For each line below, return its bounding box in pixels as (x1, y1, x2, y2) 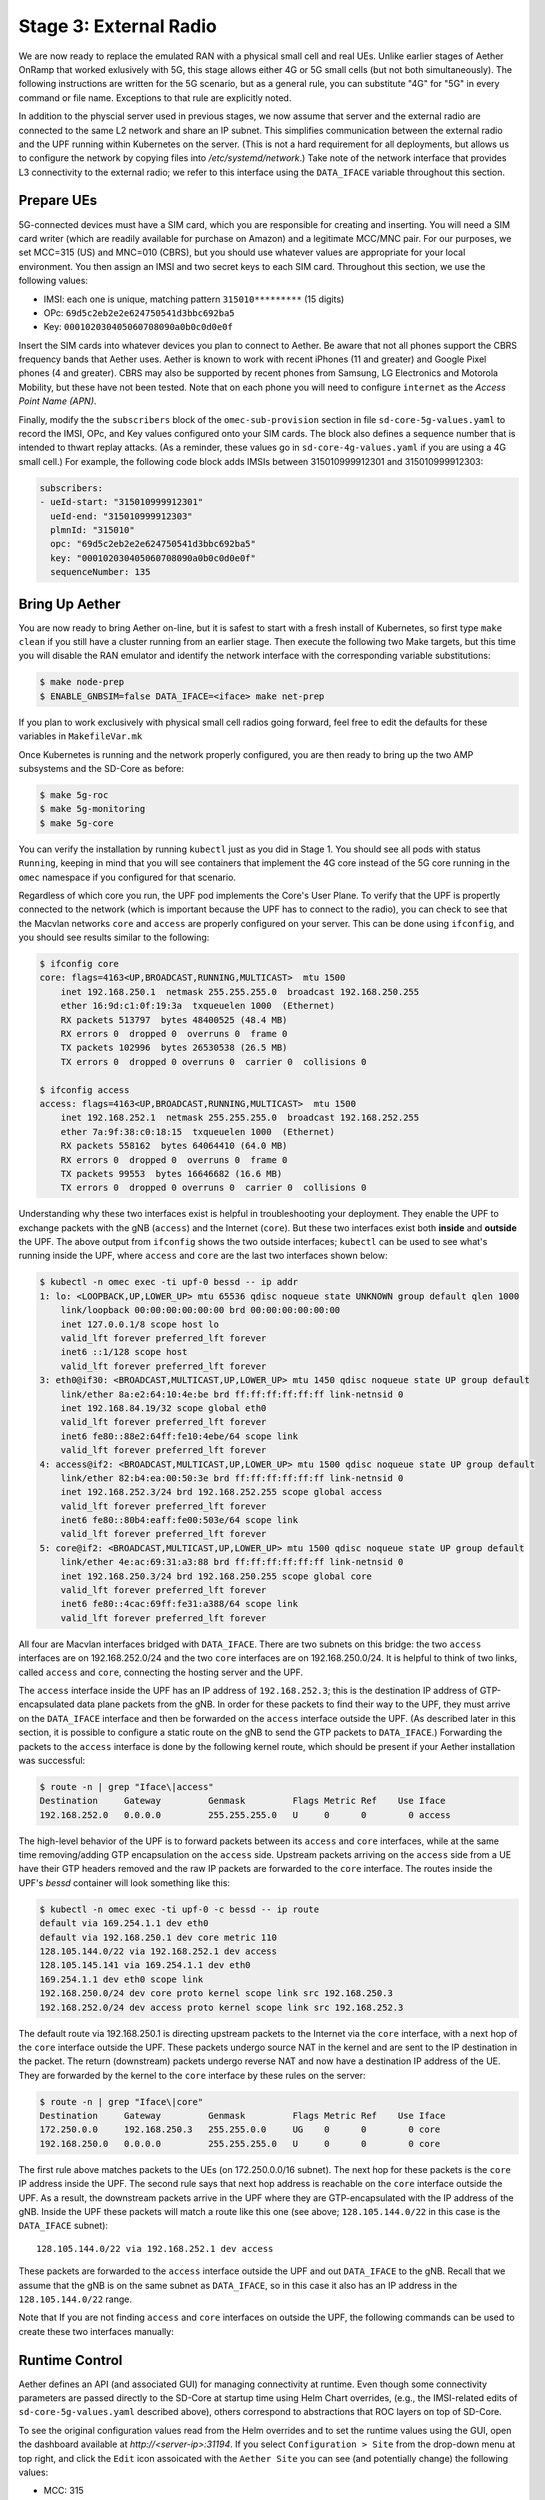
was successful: (18, 1754, 86, 1766)
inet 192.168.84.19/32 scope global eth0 (60, 1402, 267, 1414)
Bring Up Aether (18, 595, 121, 612)
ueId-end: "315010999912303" (50, 510, 194, 522)
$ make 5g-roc (39, 789, 109, 800)
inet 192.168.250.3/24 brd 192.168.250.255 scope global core (60, 1570, 372, 1582)
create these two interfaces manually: (18, 2325, 174, 2337)
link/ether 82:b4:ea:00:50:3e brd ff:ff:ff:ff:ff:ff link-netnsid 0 (60, 1472, 404, 1484)
